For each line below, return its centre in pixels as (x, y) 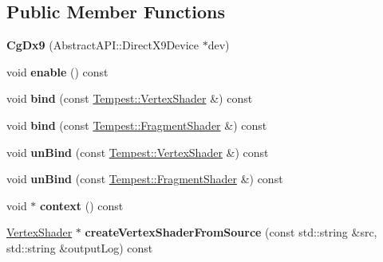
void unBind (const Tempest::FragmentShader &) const (145, 179)
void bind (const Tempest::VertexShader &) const (130, 98)
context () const (82, 205)
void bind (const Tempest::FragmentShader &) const (137, 125)
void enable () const (57, 71)
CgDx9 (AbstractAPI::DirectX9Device (103, 45)
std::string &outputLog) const (80, 247)
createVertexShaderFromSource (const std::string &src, (231, 232)
